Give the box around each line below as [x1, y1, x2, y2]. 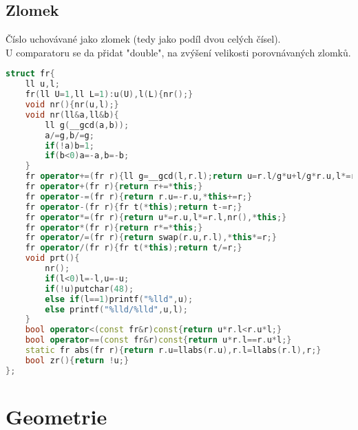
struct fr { [6, 69, 55, 79]
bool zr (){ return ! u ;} [25, 355, 129, 365]
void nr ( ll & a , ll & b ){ [25, 109, 119, 120]
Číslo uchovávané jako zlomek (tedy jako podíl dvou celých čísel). [6, 32, 281, 46]
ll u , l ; [25, 79, 60, 89]
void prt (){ [25, 253, 80, 264]
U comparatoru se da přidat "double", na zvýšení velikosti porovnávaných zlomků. [6, 45, 351, 59]
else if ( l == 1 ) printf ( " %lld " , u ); [45, 294, 193, 304]
